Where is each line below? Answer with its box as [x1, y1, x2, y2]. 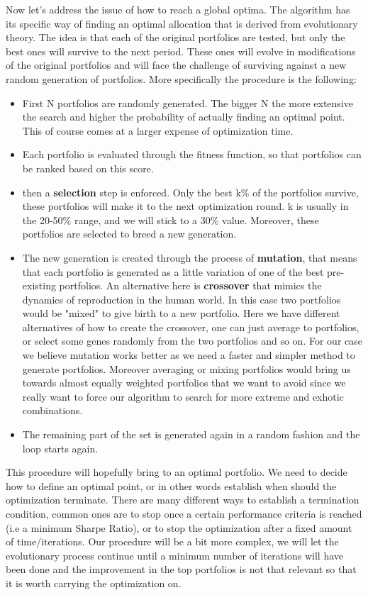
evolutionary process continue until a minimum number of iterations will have [6, 547, 344, 562]
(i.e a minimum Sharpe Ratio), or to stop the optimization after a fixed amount [6, 520, 352, 535]
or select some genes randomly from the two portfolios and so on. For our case [22, 333, 362, 348]
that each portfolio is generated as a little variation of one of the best [22, 264, 324, 279]
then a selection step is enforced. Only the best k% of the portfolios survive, [22, 184, 359, 199]
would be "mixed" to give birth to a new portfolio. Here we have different [22, 306, 340, 321]
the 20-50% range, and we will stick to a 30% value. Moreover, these [22, 212, 319, 227]
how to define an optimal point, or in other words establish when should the [6, 478, 337, 493]
